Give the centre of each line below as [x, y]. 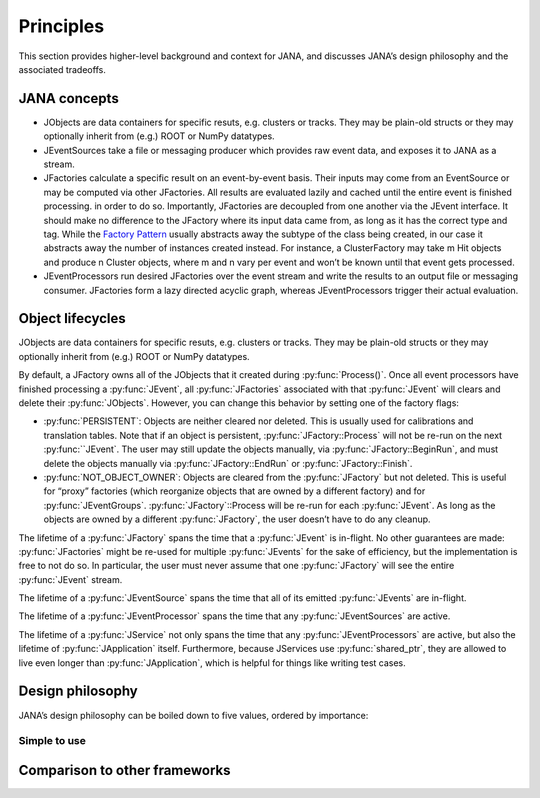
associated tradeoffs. [62, 69]
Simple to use [52, 741]
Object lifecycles [72, 318]
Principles [61, 26]
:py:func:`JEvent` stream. [70, 579]
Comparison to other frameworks [124, 770]
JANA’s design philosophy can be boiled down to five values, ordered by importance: [193, 715]
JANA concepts [68, 98]
